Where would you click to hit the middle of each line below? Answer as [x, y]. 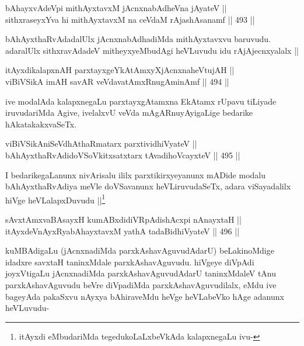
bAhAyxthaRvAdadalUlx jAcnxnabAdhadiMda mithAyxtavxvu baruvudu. [138, 39]
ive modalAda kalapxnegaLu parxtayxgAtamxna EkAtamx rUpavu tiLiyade [141, 101]
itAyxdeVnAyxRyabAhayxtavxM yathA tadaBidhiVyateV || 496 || [123, 231]
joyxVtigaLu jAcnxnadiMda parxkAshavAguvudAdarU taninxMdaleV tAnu [141, 273]
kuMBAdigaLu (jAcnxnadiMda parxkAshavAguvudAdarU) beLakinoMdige [140, 250]
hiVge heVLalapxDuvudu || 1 [55, 199]
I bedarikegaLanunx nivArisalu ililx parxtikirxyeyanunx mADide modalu [135, 174]
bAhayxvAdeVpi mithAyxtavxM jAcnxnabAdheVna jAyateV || [116, 8]
